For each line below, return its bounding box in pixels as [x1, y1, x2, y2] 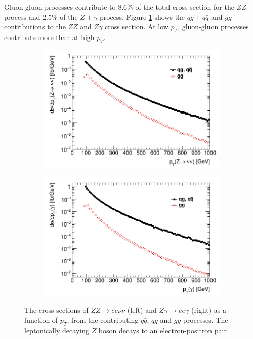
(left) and [127, 305, 157, 315]
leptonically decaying [24, 325, 89, 335]
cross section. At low [105, 21, 168, 32]
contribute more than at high [4, 31, 95, 42]
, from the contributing [67, 314, 139, 325]
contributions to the [4, 21, 66, 32]
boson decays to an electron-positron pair [98, 325, 227, 335]
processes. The [183, 314, 228, 325]
